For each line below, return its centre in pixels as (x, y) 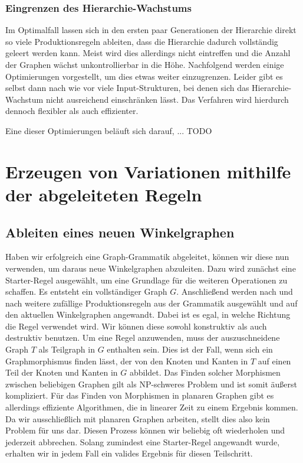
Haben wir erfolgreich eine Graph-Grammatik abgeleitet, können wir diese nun (147, 257)
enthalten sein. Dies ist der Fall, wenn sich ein (190, 349)
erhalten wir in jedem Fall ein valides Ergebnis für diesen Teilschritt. (129, 453)
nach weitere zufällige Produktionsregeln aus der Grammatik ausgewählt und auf (151, 303)
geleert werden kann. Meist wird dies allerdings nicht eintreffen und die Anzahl (148, 53)
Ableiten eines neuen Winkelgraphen (120, 232)
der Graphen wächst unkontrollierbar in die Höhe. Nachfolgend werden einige (145, 64)
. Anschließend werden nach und (235, 291)
